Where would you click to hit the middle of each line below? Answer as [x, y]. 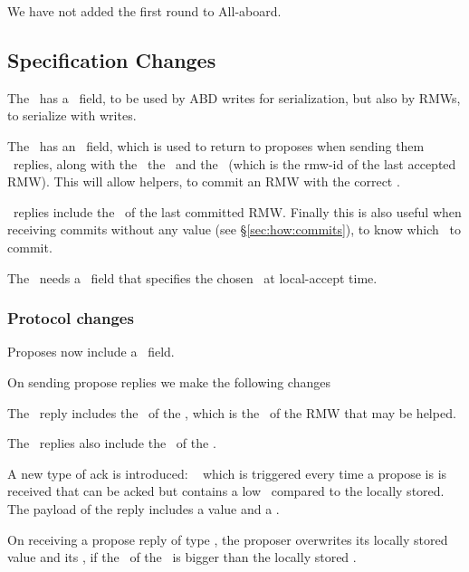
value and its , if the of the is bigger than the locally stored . [182, 557]
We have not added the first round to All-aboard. [144, 11]
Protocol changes [71, 318]
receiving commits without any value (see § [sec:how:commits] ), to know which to [234, 229]
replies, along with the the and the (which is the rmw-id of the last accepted [234, 163]
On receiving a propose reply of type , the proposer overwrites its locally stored [228, 539]
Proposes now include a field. [91, 352]
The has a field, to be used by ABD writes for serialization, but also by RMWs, [234, 97]
